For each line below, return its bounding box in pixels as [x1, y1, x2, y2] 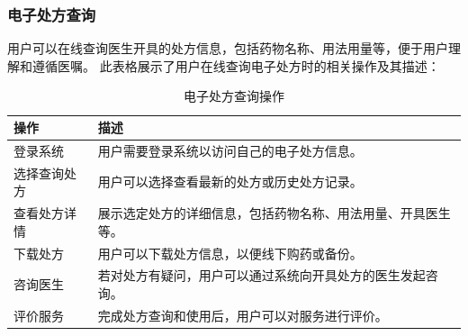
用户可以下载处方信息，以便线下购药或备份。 [97, 243, 363, 262]
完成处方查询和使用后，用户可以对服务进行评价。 [97, 305, 388, 324]
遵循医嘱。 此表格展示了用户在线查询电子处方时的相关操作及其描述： [31, 56, 440, 75]
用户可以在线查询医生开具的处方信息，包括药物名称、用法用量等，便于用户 [7, 39, 448, 58]
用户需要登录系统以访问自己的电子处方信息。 [97, 141, 363, 159]
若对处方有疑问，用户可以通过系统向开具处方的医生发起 [97, 266, 426, 285]
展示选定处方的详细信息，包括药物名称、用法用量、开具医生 [97, 204, 451, 222]
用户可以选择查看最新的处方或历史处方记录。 [97, 172, 363, 191]
